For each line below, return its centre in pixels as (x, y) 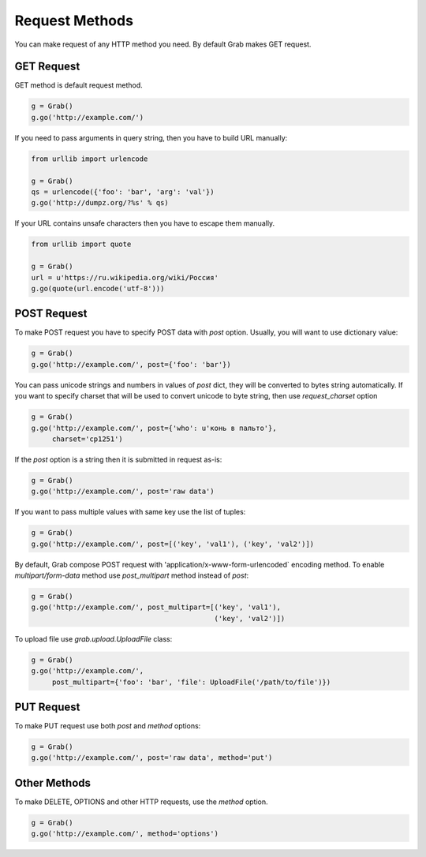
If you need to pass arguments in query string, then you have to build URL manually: (151, 137)
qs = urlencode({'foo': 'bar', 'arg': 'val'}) (123, 192)
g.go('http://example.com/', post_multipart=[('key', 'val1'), (156, 607)
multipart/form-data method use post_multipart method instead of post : (132, 575)
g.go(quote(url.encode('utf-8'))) (98, 288)
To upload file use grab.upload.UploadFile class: (93, 638)
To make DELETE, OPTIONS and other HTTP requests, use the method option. (141, 802)
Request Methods (74, 21)
